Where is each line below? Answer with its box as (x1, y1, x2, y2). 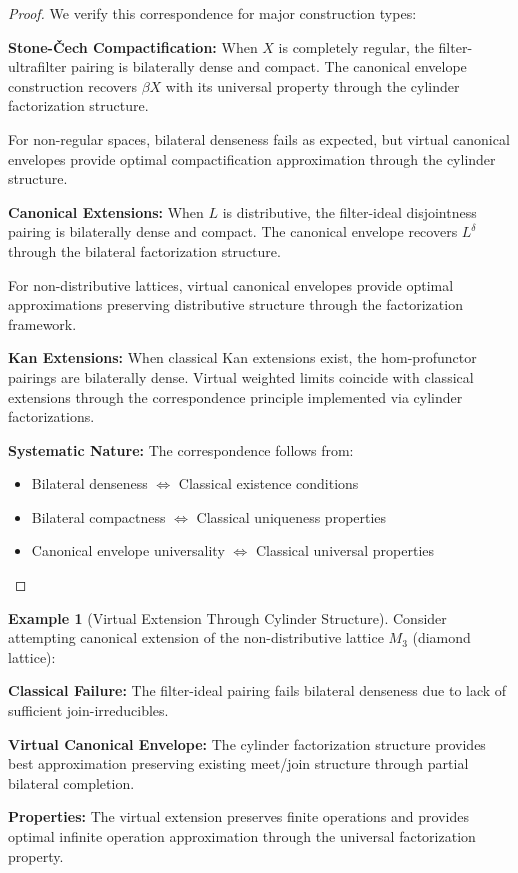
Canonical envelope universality (31, 540, 225, 561)
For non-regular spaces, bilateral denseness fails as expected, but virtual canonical (8, 128, 510, 149)
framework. (8, 313, 77, 334)
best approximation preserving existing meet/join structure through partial (8, 753, 469, 774)
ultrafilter (8, 56, 67, 77)
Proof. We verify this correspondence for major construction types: (8, 3, 417, 23)
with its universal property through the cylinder (165, 75, 460, 96)
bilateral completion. (8, 772, 135, 793)
